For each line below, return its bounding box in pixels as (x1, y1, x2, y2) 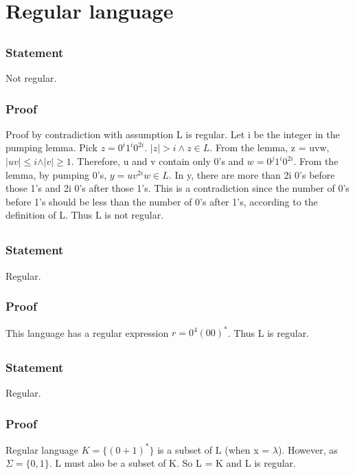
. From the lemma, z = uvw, (209, 140, 330, 155)
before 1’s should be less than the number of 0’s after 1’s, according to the (5, 194, 318, 208)
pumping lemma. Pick (5, 140, 98, 155)
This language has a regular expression (5, 325, 169, 340)
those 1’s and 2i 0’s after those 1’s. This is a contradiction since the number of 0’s (5, 181, 350, 195)
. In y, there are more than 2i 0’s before (168, 167, 335, 181)
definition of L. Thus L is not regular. (5, 208, 164, 222)
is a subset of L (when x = (157, 442, 270, 456)
